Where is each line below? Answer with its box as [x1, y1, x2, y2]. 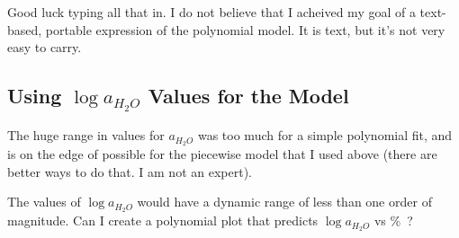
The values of [7, 192, 81, 211]
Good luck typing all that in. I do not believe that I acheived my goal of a [7, 3, 416, 21]
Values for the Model [148, 82, 349, 110]
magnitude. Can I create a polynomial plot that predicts [7, 211, 319, 230]
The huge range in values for [7, 126, 165, 145]
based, [7, 20, 42, 39]
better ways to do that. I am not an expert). [7, 162, 252, 181]
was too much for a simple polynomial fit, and [197, 126, 453, 145]
